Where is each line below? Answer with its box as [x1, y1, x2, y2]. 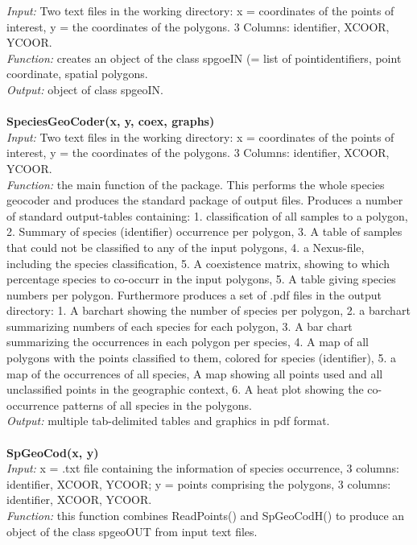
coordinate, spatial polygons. [6, 65, 148, 82]
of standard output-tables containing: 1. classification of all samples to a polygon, [6, 207, 408, 224]
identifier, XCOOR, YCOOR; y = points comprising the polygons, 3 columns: [6, 475, 391, 492]
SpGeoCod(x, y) [6, 444, 99, 460]
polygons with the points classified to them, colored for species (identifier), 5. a [6, 349, 396, 366]
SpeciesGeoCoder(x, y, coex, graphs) [6, 113, 215, 130]
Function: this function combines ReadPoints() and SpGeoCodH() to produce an [6, 507, 405, 523]
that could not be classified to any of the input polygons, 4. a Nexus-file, [6, 238, 365, 255]
